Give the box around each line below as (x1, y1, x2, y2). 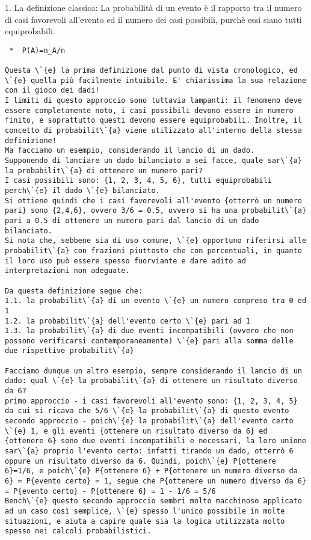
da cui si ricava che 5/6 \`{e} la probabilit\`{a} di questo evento (5, 407, 289, 416)
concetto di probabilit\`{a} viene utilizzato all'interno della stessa (5, 126, 302, 135)
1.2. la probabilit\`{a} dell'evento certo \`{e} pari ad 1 (5, 316, 251, 325)
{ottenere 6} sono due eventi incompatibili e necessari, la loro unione (5, 437, 307, 446)
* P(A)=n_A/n (9, 46, 66, 55)
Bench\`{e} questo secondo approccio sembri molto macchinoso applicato (5, 497, 302, 506)
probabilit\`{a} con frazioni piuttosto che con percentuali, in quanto (5, 246, 302, 255)
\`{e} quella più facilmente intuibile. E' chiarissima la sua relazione (5, 76, 307, 85)
